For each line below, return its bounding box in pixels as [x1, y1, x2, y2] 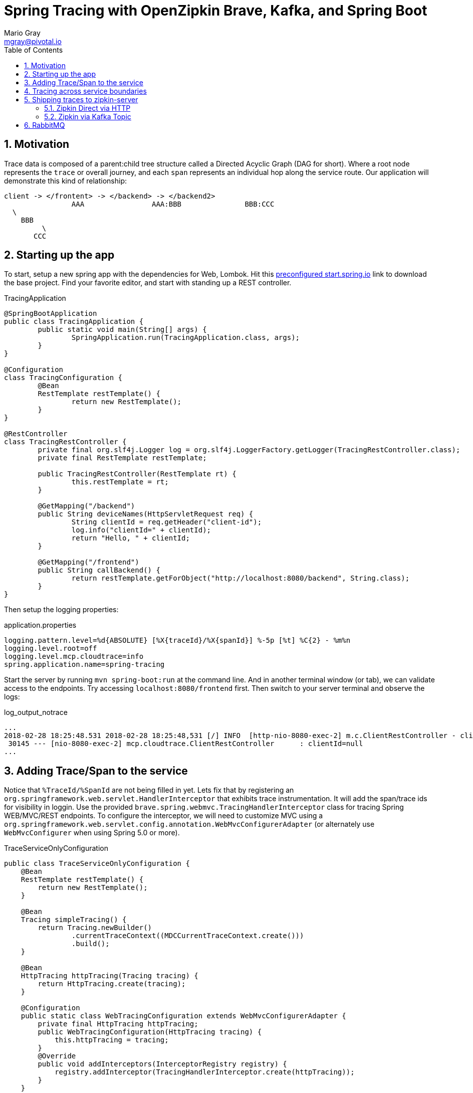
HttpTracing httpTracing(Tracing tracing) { [21, 972, 198, 980]
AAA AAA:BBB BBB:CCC [71, 200, 275, 208]
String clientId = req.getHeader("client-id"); [71, 518, 262, 526]
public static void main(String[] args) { [38, 325, 207, 334]
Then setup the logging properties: [4, 605, 119, 614]
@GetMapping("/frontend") [38, 558, 139, 567]
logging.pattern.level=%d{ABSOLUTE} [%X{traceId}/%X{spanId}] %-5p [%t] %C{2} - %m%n [4, 636, 351, 645]
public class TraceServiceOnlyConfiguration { [4, 859, 190, 868]
